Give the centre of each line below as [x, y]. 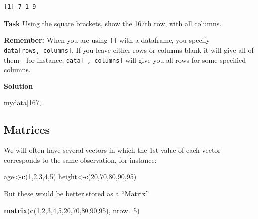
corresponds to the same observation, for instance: [80, 160]
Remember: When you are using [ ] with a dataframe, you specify [107, 40]
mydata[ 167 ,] [24, 103]
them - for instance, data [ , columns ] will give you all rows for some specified [125, 59]
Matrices [27, 129]
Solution [19, 86]
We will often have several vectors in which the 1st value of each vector [112, 150]
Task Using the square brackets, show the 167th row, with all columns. [113, 23]
